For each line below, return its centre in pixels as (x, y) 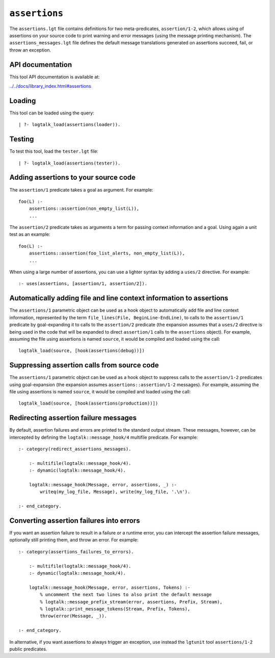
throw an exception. (30, 50)
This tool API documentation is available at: (55, 77)
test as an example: (30, 234)
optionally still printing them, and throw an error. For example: (74, 540)
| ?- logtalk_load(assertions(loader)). (70, 125)
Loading (23, 100)
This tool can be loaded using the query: (52, 113)
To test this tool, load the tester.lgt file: (54, 151)
